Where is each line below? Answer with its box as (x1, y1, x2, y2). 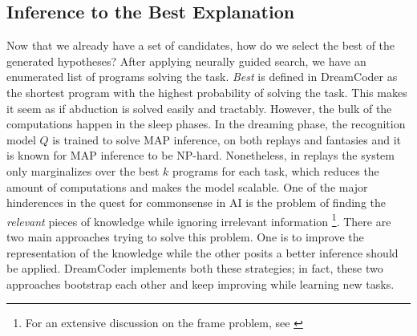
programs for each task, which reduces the (172, 162, 379, 179)
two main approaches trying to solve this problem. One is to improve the (6, 228, 364, 245)
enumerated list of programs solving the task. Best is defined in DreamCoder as (6, 68, 398, 85)
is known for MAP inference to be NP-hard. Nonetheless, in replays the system (6, 147, 395, 164)
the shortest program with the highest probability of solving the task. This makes (6, 83, 407, 100)
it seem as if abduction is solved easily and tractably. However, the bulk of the (6, 99, 392, 116)
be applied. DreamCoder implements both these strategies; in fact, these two (6, 260, 383, 277)
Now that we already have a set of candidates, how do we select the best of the (6, 37, 395, 54)
